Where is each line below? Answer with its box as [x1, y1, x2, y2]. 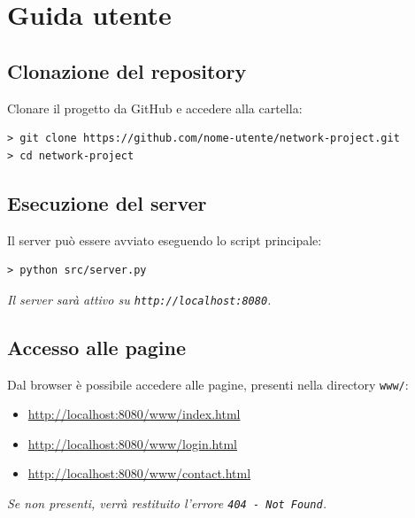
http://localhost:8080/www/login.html [27, 434, 237, 452]
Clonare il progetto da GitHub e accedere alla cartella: [7, 98, 303, 117]
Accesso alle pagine [7, 333, 186, 360]
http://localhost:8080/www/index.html [27, 405, 241, 423]
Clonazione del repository [7, 57, 247, 84]
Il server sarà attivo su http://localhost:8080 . [7, 290, 272, 308]
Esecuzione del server [7, 189, 207, 216]
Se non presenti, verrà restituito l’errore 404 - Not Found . [7, 494, 327, 513]
